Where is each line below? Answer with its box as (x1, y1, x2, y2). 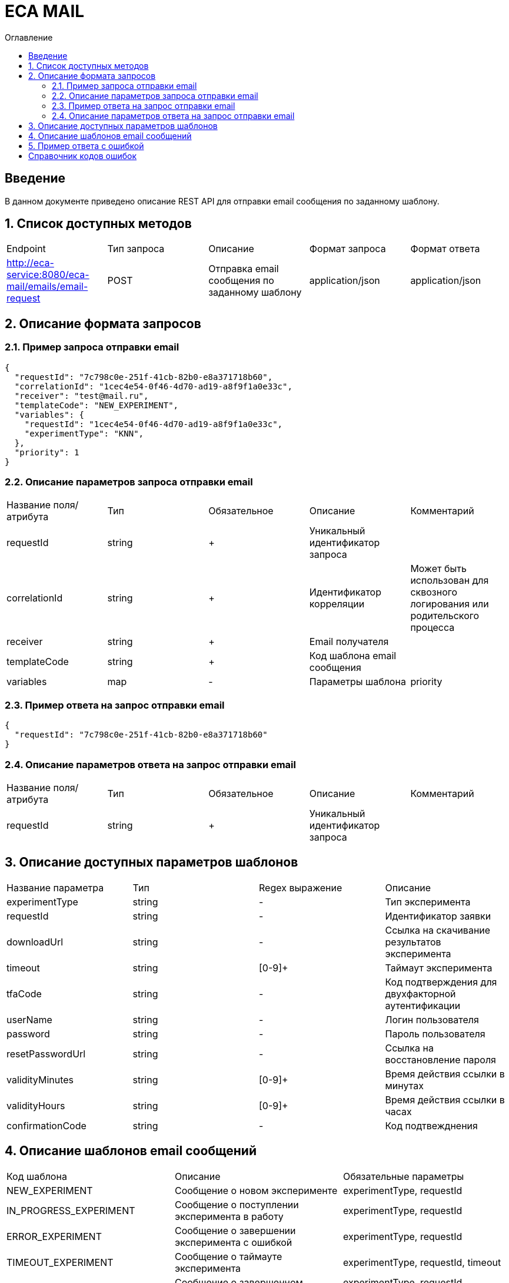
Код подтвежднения (385, 1119, 478, 1132)
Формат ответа (410, 243, 480, 255)
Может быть (410, 563, 467, 575)
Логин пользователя (385, 1013, 479, 1026)
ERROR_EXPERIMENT (6, 1230, 102, 1242)
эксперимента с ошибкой (174, 1236, 292, 1248)
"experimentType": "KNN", (24, 428, 144, 438)
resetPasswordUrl (6, 1047, 86, 1060)
